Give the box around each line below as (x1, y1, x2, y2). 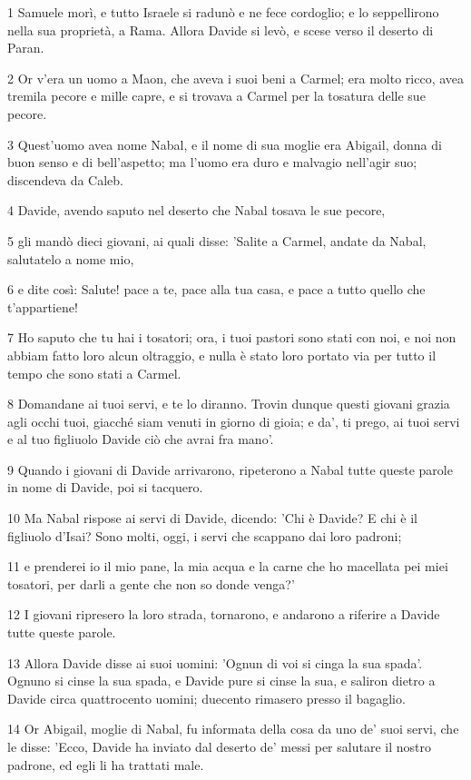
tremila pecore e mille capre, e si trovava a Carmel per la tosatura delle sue (7, 86, 426, 105)
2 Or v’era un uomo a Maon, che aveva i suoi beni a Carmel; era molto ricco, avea (7, 68, 465, 87)
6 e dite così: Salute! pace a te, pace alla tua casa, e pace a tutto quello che (7, 280, 426, 299)
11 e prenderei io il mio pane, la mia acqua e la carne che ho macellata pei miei (7, 557, 448, 576)
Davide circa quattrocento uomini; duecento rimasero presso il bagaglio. (7, 688, 406, 707)
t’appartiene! (7, 297, 78, 316)
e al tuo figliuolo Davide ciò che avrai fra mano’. (7, 429, 274, 449)
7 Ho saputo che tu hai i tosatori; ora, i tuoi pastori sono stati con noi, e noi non (7, 328, 456, 347)
